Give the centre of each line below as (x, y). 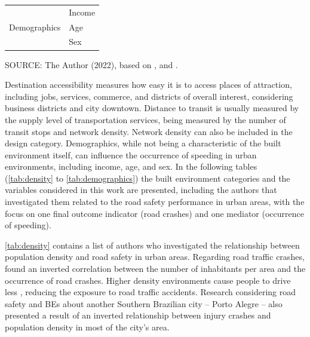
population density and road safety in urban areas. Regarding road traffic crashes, (155, 257)
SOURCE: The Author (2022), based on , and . (91, 64)
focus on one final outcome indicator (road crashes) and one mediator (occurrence (154, 213)
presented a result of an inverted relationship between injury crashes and (138, 315)
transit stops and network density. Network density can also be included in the (149, 131)
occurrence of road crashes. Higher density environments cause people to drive (148, 280)
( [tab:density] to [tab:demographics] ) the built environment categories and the (148, 178)
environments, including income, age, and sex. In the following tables (131, 166)
